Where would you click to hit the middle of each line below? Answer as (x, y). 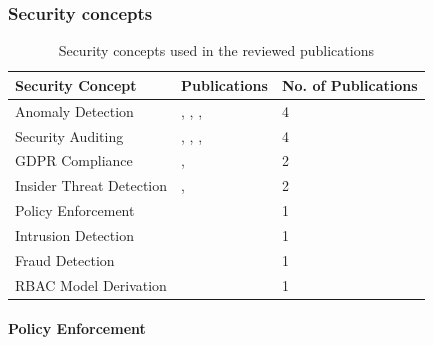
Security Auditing (69, 135)
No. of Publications (349, 84)
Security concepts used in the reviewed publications (216, 50)
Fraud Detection (65, 259)
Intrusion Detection (74, 234)
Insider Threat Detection (91, 185)
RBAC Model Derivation (91, 284)
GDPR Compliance (74, 160)
